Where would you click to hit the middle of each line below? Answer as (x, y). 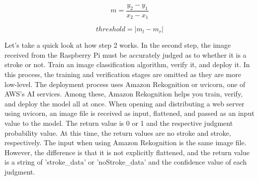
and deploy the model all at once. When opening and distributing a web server (125, 103)
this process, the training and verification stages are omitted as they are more (123, 74)
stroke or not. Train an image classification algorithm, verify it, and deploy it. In (127, 64)
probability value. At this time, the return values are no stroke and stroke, (118, 133)
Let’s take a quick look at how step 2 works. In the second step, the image (118, 45)
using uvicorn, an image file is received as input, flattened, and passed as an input (129, 113)
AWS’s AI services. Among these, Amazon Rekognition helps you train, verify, (124, 94)
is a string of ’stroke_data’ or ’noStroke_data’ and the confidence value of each (126, 162)
